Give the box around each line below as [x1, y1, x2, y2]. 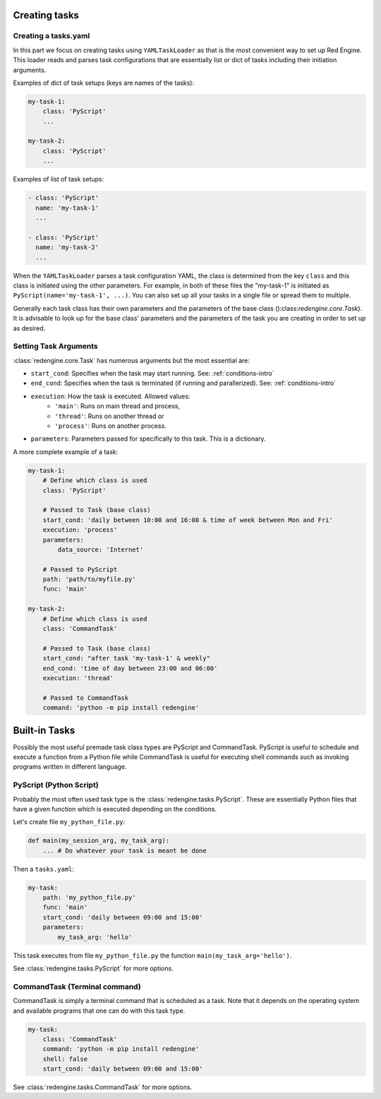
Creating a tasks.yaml [13, 31, 90, 41]
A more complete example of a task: [13, 447, 119, 456]
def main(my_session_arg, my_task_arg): [28, 837, 169, 845]
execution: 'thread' [42, 674, 114, 682]
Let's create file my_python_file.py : [13, 818, 126, 826]
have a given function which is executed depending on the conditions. [13, 804, 217, 813]
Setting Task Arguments [13, 341, 98, 351]
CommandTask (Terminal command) [13, 982, 141, 992]
